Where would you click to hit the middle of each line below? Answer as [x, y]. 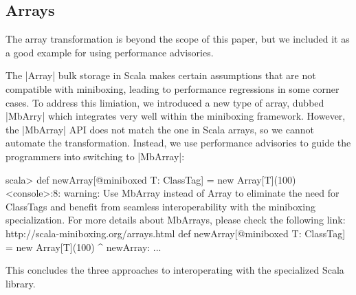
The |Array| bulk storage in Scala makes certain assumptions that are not [161, 75]
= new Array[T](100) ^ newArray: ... [84, 247]
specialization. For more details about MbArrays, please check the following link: [176, 220]
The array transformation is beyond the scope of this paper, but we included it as [178, 39]
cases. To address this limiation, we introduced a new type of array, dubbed [165, 102]
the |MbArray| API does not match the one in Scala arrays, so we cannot [160, 129]
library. [21, 283]
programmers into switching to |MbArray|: [95, 156]
